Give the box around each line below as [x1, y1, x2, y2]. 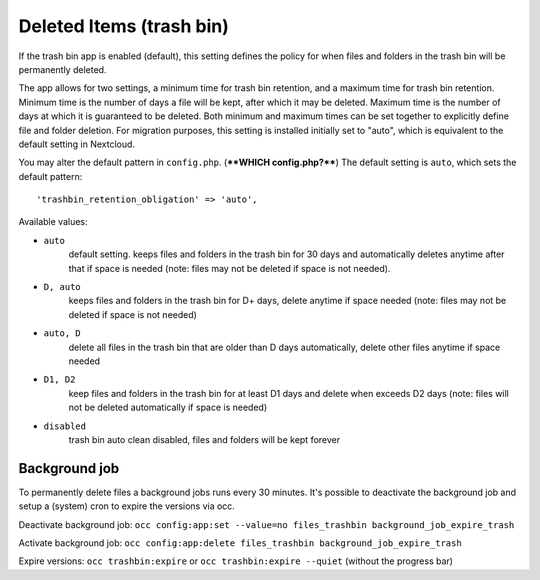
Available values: [18, 216, 88, 228]
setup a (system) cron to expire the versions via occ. [18, 500, 235, 512]
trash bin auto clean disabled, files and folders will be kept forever [68, 433, 341, 445]
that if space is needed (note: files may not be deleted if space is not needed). [68, 262, 391, 274]
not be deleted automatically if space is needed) [68, 401, 268, 414]
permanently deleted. [18, 63, 107, 75]
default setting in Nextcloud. [18, 138, 135, 150]
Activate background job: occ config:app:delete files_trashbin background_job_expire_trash [18, 537, 462, 549]
